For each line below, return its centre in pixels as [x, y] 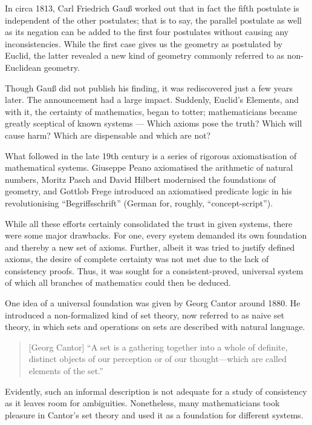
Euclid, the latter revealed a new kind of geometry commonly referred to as [145, 55]
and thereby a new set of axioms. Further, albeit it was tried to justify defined [150, 247]
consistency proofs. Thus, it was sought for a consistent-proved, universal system [154, 270]
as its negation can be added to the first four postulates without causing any [147, 32]
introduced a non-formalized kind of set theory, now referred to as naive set [145, 315]
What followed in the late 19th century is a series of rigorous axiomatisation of [151, 155]
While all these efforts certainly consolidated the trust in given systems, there [149, 223]
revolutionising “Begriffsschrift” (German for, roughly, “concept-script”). [139, 203]
